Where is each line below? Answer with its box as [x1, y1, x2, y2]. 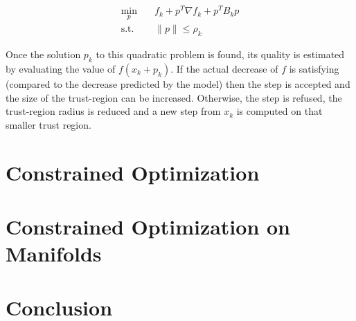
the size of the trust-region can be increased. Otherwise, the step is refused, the [6, 90, 342, 104]
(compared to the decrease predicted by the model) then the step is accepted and [6, 76, 350, 91]
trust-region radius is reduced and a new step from [6, 104, 221, 118]
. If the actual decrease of [170, 61, 278, 75]
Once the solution [6, 47, 81, 62]
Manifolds [6, 239, 102, 268]
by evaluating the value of [6, 61, 116, 75]
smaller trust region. [6, 117, 91, 131]
